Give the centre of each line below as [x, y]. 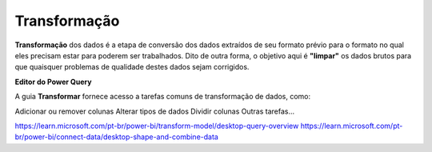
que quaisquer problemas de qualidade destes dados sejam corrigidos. [132, 67]
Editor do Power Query [53, 82]
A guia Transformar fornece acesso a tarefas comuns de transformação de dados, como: [163, 97]
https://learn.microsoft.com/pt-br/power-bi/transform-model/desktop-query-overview [157, 126]
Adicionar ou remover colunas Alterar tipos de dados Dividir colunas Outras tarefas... [155, 111]
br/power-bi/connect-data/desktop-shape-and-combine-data [117, 137]
